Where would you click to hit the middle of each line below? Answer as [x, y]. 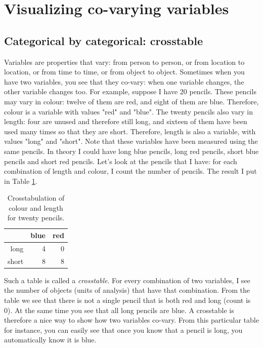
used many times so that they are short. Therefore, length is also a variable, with [130, 131]
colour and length [36, 207]
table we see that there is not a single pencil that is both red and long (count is [127, 300]
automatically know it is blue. [50, 340]
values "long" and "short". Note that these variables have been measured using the [131, 141]
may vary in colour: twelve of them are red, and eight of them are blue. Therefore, [131, 101]
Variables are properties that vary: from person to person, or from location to [124, 62]
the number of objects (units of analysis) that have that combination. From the [127, 290]
